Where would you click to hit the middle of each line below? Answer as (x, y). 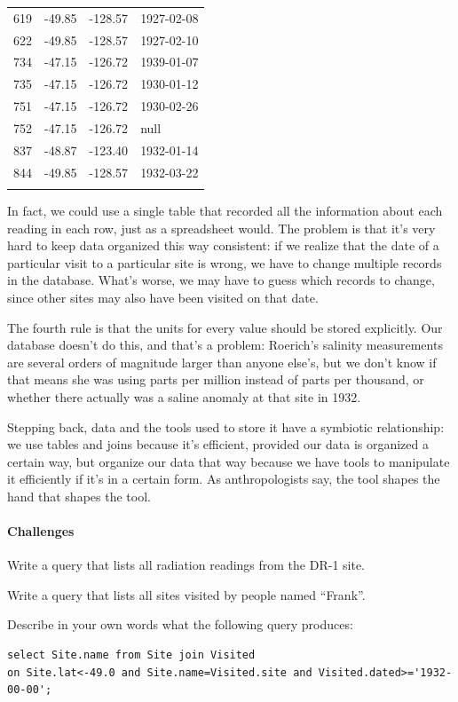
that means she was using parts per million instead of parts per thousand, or (216, 379)
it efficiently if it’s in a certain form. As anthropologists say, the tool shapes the (224, 479)
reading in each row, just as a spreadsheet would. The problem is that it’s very (221, 228)
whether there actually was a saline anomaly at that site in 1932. (184, 396)
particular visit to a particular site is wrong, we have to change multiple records (225, 262)
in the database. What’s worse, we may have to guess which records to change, (221, 280)
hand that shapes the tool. (79, 496)
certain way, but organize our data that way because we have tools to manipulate (229, 461)
